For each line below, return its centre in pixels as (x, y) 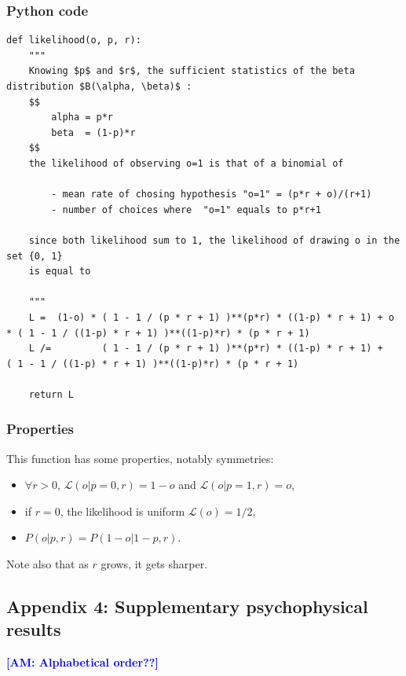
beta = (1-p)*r (93, 132)
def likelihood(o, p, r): (74, 40)
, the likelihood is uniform (123, 511)
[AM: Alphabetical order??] (82, 662)
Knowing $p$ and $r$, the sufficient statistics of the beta (192, 71)
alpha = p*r (82, 118)
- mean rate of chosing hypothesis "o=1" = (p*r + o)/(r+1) (212, 195)
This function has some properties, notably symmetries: (140, 458)
